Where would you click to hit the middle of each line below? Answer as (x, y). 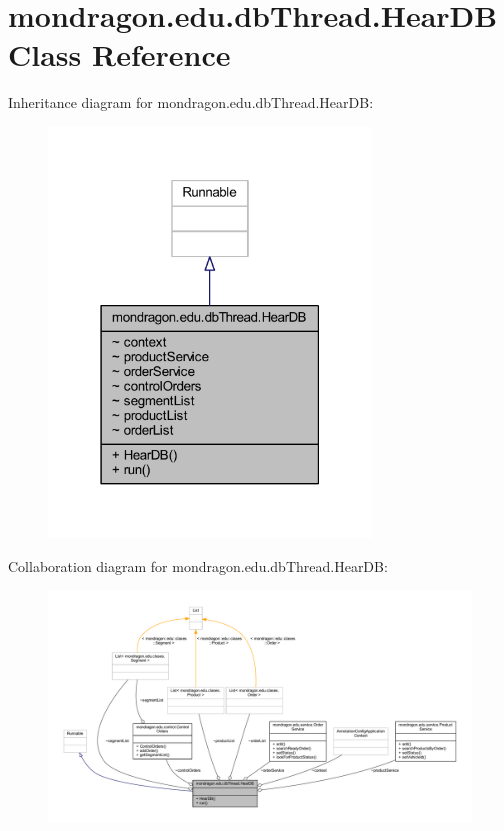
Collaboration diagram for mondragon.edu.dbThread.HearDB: (198, 566)
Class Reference (119, 54)
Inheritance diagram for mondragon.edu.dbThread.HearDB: (191, 102)
